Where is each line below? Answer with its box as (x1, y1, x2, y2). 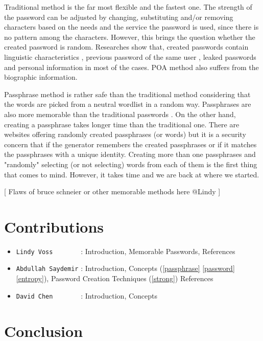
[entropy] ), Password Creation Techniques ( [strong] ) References (16, 273, 213, 284)
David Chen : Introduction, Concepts (16, 290, 158, 301)
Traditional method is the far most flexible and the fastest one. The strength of (4, 2, 252, 12)
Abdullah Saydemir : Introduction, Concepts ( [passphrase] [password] (16, 263, 235, 274)
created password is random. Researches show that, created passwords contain (4, 41, 249, 52)
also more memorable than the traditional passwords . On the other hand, (4, 108, 236, 119)
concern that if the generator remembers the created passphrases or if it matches (4, 139, 257, 149)
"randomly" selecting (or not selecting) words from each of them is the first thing (4, 158, 257, 169)
